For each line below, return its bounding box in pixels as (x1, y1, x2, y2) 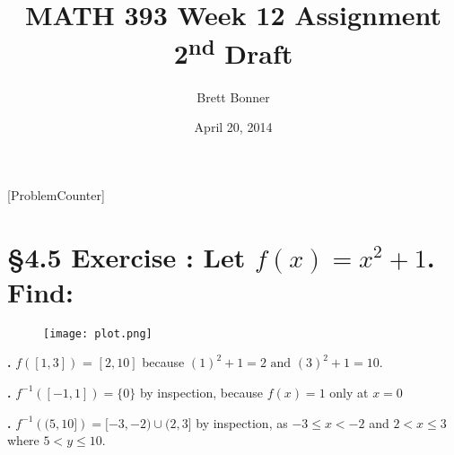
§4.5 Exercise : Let (7, 238, 246, 275)
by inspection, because (139, 382, 263, 401)
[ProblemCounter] (7, 185, 105, 204)
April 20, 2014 (194, 118, 273, 136)
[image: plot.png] (43, 327, 153, 340)
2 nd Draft (173, 31, 293, 72)
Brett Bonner (196, 87, 270, 106)
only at (329, 382, 369, 401)
